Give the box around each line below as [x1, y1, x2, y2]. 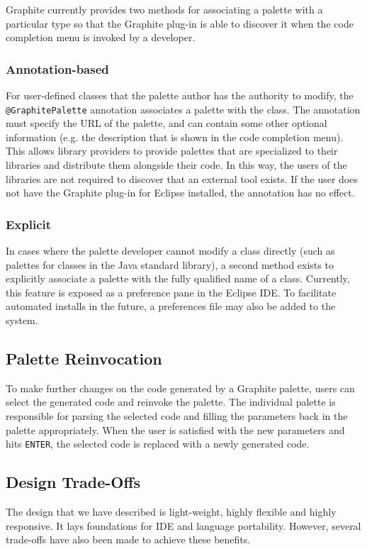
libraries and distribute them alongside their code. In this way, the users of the [6, 157, 347, 172]
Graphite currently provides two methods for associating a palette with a [6, 2, 323, 16]
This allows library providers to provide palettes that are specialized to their [6, 143, 338, 158]
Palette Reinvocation [6, 347, 162, 369]
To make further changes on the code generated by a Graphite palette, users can [6, 380, 355, 395]
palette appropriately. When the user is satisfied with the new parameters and [6, 422, 345, 437]
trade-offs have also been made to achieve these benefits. [6, 532, 251, 547]
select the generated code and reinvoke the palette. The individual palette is [6, 394, 336, 409]
